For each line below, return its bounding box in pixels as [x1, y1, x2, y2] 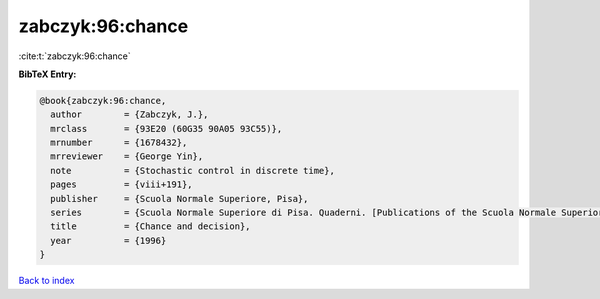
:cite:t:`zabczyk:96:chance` [18, 50, 132, 62]
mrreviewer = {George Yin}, [50, 151, 204, 162]
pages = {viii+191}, [50, 179, 194, 190]
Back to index [18, 275, 75, 287]
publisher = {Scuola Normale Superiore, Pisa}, [50, 193, 309, 204]
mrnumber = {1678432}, [50, 137, 188, 149]
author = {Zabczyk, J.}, [50, 109, 209, 120]
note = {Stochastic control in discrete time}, [50, 165, 335, 176]
